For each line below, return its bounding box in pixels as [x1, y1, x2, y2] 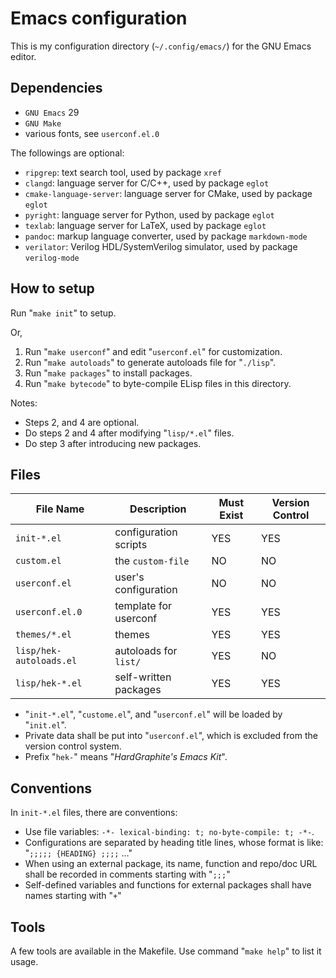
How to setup [10, 280, 95, 297]
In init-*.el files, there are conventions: [10, 807, 178, 819]
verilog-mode [24, 253, 80, 263]
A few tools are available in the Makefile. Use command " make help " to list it [10, 945, 322, 957]
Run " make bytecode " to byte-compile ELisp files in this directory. [24, 377, 292, 389]
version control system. [24, 740, 122, 752]
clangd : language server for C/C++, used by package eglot [24, 177, 270, 189]
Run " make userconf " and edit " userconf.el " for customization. [24, 345, 283, 357]
